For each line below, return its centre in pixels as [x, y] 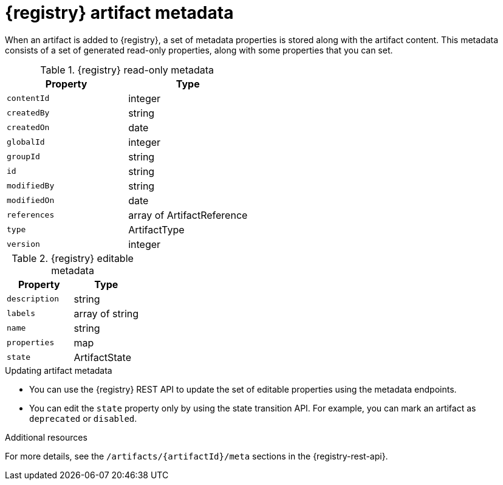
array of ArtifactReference [188, 215]
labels [21, 314]
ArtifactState [102, 357]
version [23, 244]
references [31, 215]
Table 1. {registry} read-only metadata [127, 70]
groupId [23, 157]
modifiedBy [31, 186]
